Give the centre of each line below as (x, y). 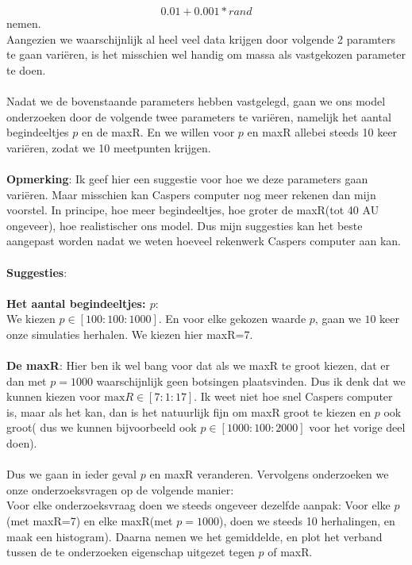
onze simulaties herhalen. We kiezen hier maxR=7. (130, 334)
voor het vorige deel (357, 427)
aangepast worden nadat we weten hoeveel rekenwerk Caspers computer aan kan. (204, 241)
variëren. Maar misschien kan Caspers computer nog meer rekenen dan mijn (191, 194)
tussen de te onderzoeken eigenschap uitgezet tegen (131, 552)
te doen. (26, 69)
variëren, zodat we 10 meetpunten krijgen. (109, 147)
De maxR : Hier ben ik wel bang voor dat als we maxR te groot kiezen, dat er (198, 365)
